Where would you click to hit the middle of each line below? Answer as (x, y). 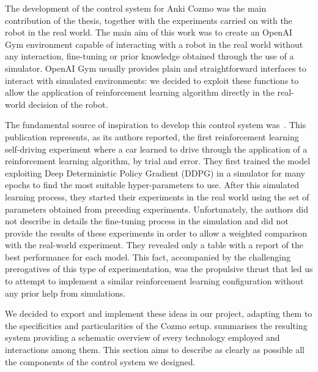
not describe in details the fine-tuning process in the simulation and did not (147, 221)
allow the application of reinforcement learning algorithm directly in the (140, 92)
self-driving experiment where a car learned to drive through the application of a (156, 149)
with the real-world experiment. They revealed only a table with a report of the (154, 245)
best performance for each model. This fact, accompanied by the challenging (148, 256)
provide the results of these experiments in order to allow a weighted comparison (156, 233)
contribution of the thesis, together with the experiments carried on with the (149, 20)
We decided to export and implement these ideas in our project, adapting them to (159, 313)
